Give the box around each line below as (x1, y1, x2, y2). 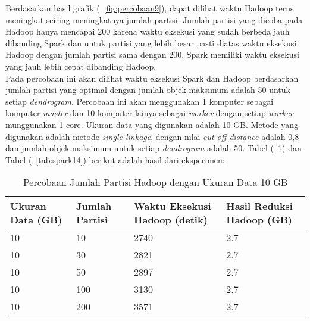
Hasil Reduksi (226, 199, 293, 213)
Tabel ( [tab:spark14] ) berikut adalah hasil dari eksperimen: (5, 153, 225, 166)
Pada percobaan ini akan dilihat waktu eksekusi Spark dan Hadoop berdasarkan (5, 71, 299, 84)
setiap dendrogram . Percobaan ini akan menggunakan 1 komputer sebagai (5, 95, 274, 107)
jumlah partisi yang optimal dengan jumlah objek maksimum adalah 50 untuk (5, 83, 290, 96)
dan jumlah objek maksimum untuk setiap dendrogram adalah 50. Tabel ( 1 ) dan (5, 142, 302, 154)
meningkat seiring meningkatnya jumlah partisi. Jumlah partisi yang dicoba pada (5, 13, 303, 26)
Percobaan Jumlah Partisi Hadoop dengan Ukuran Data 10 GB (23, 175, 288, 189)
